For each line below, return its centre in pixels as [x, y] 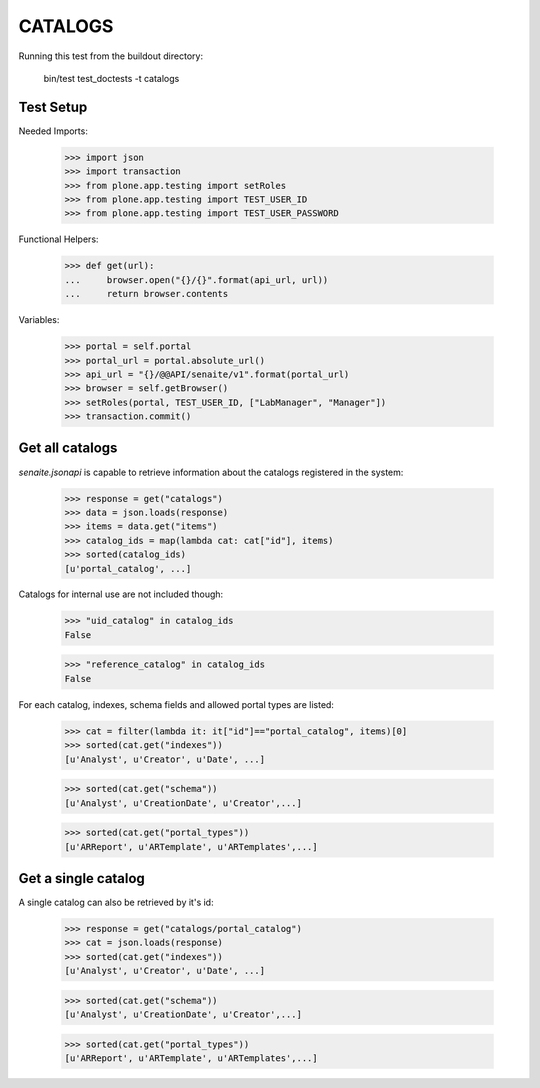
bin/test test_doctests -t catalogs [111, 78]
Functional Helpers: [58, 239]
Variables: [39, 320]
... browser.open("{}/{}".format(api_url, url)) [196, 279]
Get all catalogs [68, 448]
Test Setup [53, 106]
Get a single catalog [81, 878]
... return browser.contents [146, 294]
